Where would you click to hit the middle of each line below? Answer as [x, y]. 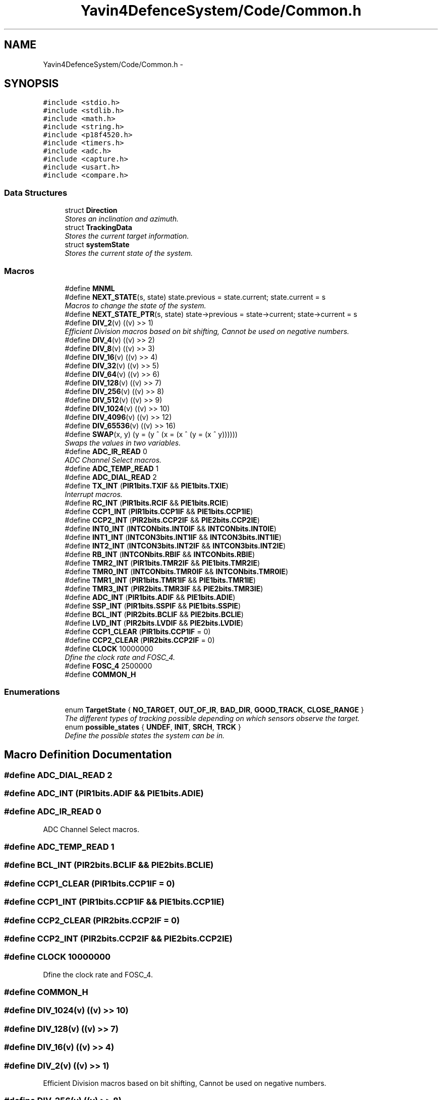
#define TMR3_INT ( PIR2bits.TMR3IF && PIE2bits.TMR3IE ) [164, 588]
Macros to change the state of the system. [135, 305]
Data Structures [36, 192]
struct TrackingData [98, 228]
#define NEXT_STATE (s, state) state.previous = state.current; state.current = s [195, 297]
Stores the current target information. [127, 236]
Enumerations [32, 692]
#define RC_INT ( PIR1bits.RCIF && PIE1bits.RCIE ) [147, 503]
